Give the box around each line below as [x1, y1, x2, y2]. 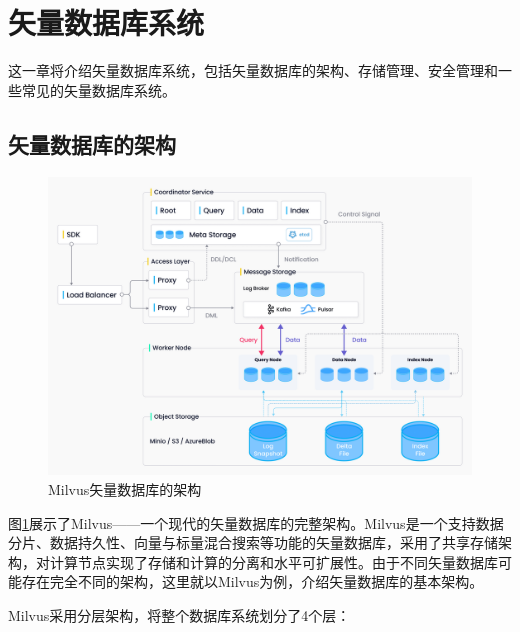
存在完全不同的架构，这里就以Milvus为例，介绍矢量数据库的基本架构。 [21, 571, 484, 592]
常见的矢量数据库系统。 [21, 79, 176, 100]
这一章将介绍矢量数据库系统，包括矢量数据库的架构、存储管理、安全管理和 [8, 60, 498, 81]
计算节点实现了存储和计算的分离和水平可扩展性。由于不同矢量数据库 [49, 551, 498, 572]
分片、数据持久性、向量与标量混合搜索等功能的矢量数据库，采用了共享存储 [8, 532, 498, 553]
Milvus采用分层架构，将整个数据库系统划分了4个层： [8, 605, 351, 626]
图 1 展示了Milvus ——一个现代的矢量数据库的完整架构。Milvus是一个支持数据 [8, 512, 504, 533]
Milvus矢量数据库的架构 [48, 479, 202, 500]
